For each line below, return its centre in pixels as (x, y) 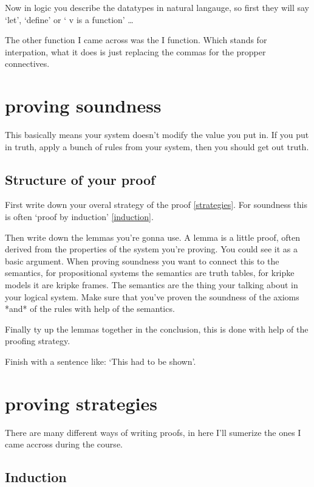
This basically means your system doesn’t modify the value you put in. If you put (157, 135)
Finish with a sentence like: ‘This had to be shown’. (101, 361)
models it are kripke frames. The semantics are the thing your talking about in (152, 285)
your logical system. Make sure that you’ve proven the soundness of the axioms (152, 296)
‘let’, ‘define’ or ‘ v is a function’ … (69, 19)
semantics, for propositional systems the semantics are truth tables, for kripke (150, 273)
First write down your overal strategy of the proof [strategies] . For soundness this (156, 205)
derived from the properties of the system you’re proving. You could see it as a (152, 249)
